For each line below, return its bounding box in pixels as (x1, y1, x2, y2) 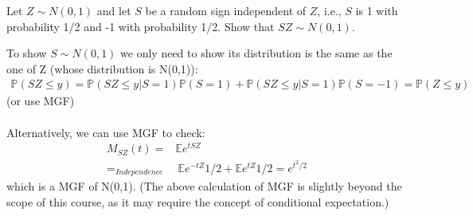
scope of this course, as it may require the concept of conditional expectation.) (6, 194, 389, 210)
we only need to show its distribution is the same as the (120, 45, 393, 61)
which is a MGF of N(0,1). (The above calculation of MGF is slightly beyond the (6, 178, 402, 194)
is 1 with (355, 2, 398, 18)
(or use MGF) (6, 92, 75, 109)
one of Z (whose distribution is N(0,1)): (6, 60, 198, 77)
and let (96, 2, 131, 18)
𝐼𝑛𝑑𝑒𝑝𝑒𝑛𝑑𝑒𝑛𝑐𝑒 (115, 168, 163, 177)
